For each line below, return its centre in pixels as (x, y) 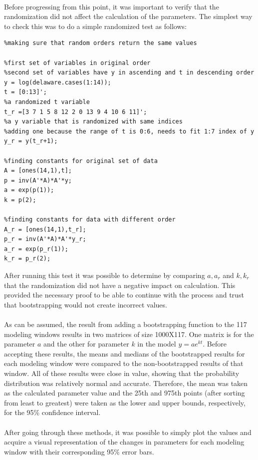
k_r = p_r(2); (27, 259)
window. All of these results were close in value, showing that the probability (122, 373)
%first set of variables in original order (77, 63)
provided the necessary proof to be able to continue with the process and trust (124, 295)
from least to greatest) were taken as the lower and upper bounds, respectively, (125, 402)
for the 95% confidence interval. (52, 412)
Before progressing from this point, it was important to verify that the (112, 6)
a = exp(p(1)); (29, 190)
